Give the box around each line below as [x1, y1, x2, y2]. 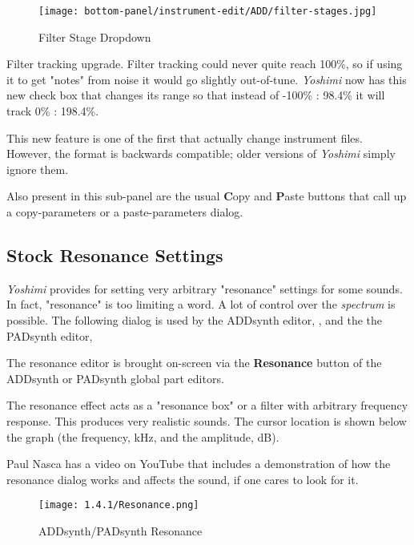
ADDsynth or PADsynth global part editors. [6, 369, 224, 386]
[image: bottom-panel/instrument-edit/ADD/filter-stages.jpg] [38, 6, 377, 17]
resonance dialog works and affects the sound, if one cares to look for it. [6, 470, 359, 487]
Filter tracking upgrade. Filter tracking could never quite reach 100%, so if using [6, 55, 403, 72]
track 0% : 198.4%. [6, 103, 99, 119]
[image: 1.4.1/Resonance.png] [38, 499, 199, 511]
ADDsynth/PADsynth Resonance [38, 522, 203, 539]
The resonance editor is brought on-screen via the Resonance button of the [6, 354, 382, 371]
